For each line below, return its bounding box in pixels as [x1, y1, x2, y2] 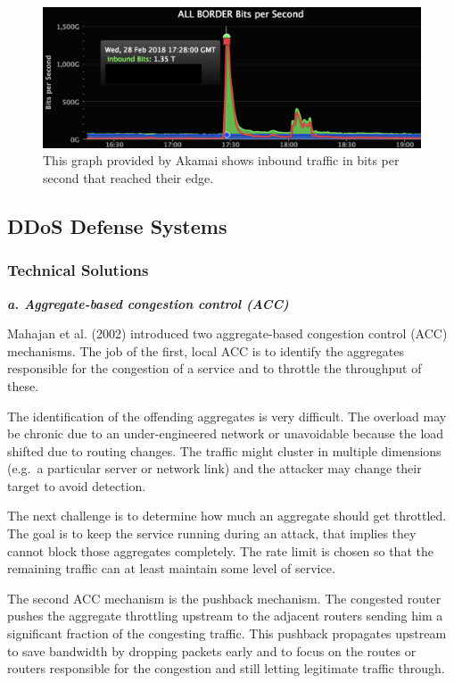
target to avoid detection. [7, 476, 146, 495]
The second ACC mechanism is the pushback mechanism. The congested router [7, 588, 442, 607]
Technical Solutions [7, 259, 149, 281]
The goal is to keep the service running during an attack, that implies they [7, 524, 417, 543]
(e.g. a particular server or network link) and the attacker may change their [7, 459, 422, 478]
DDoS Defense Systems [7, 212, 227, 239]
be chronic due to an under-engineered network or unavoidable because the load [7, 424, 444, 443]
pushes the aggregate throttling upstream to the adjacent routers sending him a [7, 606, 443, 625]
